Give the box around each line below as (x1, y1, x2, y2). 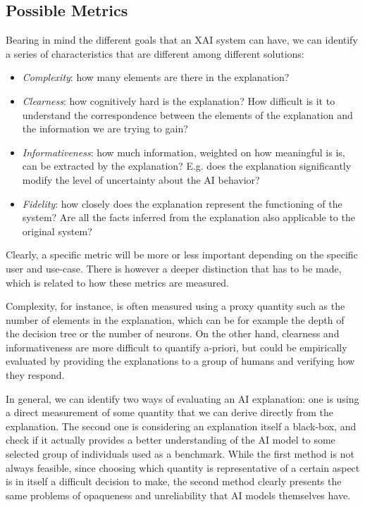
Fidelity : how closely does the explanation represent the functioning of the (22, 196, 342, 211)
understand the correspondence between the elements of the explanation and (22, 107, 353, 122)
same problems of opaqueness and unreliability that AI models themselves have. (6, 487, 351, 502)
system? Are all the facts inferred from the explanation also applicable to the (22, 210, 355, 225)
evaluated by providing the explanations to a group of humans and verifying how (6, 353, 355, 368)
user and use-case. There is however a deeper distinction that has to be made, (6, 261, 342, 275)
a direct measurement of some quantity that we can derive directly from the (6, 405, 334, 420)
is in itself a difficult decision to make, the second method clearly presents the (6, 474, 342, 489)
